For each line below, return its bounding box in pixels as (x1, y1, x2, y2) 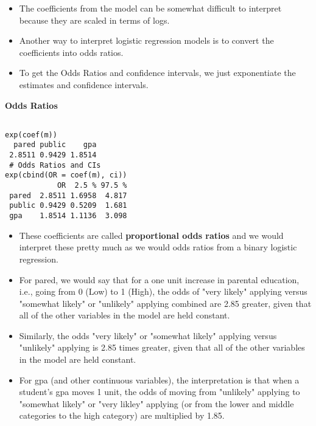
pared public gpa (13, 140, 97, 149)
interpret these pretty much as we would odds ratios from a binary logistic (19, 241, 297, 253)
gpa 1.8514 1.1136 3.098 (9, 211, 127, 221)
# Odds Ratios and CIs (9, 160, 101, 170)
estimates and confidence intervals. (19, 78, 149, 91)
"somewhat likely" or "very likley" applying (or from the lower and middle (19, 397, 294, 410)
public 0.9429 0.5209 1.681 (9, 201, 127, 210)
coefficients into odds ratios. (19, 46, 124, 58)
